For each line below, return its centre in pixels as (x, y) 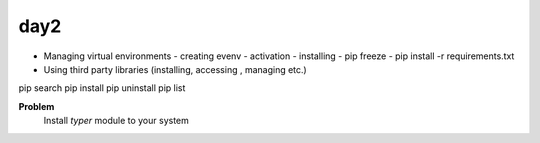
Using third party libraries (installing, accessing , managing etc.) (175, 69)
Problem (36, 106)
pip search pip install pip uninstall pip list (102, 88)
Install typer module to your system (116, 121)
